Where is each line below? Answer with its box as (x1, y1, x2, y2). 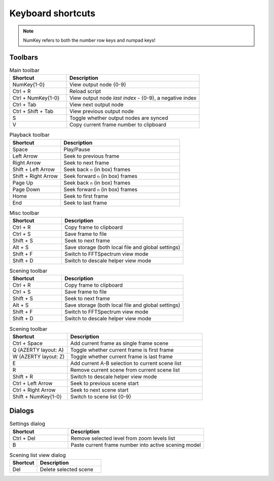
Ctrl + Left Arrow (12, 379, 53, 386)
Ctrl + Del (12, 435, 36, 442)
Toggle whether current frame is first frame (70, 346, 174, 353)
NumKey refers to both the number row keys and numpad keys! (23, 37, 156, 43)
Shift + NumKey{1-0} (12, 393, 62, 400)
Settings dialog (9, 420, 46, 427)
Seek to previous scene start (70, 379, 139, 386)
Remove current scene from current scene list (70, 366, 180, 373)
